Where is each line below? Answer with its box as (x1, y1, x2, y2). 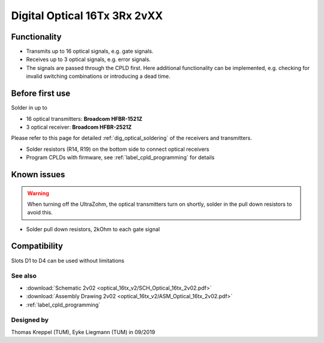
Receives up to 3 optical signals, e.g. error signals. (26, 56, 151, 63)
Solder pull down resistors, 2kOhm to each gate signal (26, 225, 160, 233)
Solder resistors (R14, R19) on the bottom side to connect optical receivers (26, 145, 209, 153)
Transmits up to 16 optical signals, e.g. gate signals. (26, 48, 154, 55)
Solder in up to (11, 104, 47, 111)
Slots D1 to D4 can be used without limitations (11, 257, 125, 264)
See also (11, 272, 37, 280)
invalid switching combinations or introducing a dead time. (26, 72, 171, 80)
